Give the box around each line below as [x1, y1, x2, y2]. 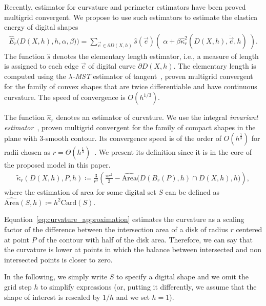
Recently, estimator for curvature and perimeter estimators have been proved [4, 2, 246, 12]
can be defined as [165, 187, 220, 197]
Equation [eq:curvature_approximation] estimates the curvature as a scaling [4, 214, 244, 225]
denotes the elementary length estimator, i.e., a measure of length [52, 50, 259, 61]
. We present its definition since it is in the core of [94, 147, 252, 157]
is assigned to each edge [4, 60, 79, 71]
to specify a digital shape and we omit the [116, 271, 249, 282]
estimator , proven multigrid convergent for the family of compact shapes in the [4, 121, 256, 132]
